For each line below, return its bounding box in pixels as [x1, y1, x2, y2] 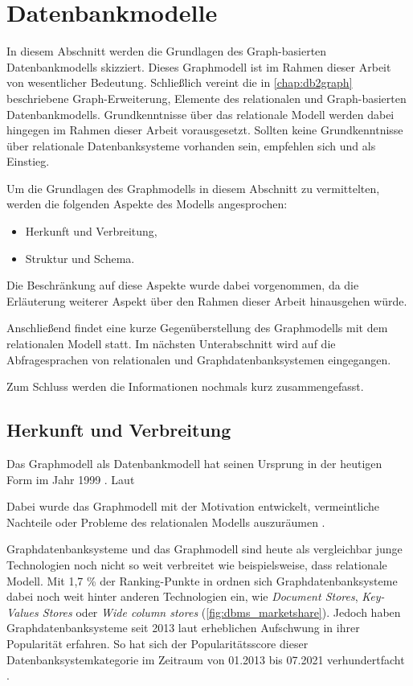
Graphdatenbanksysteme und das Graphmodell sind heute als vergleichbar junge [6, 540, 403, 557]
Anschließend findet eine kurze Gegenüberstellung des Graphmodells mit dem [6, 319, 388, 336]
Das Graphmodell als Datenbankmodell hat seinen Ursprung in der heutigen [6, 455, 382, 472]
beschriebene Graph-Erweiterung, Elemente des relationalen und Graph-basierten [6, 89, 407, 106]
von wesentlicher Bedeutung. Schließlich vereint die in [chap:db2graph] [6, 74, 353, 91]
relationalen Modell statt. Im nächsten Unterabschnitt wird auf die [6, 335, 336, 352]
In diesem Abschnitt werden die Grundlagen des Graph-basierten [6, 43, 327, 60]
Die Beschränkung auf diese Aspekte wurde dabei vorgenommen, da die [6, 277, 359, 294]
